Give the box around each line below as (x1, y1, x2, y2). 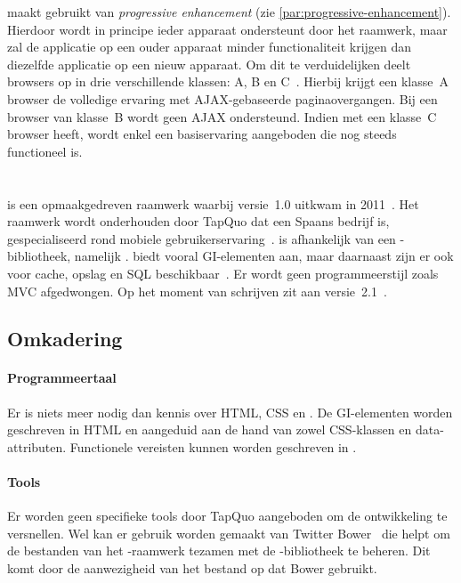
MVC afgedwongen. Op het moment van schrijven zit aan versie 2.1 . (7, 281, 387, 300)
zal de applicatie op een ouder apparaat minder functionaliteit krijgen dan (7, 37, 412, 56)
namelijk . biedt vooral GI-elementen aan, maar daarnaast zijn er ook (74, 247, 454, 265)
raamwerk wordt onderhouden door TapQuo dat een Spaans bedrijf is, (7, 212, 390, 231)
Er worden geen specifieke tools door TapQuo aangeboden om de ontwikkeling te (7, 506, 448, 525)
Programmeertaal (7, 368, 117, 387)
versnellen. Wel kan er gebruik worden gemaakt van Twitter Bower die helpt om (7, 523, 450, 542)
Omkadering (7, 325, 123, 352)
